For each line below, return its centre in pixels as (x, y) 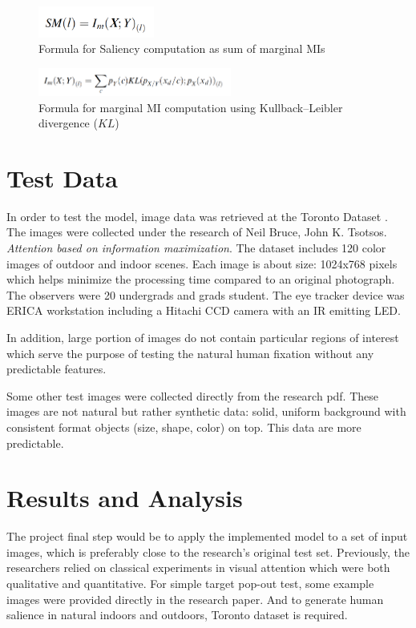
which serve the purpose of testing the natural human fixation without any (190, 353)
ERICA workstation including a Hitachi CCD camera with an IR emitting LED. (204, 310)
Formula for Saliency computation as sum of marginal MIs (182, 48)
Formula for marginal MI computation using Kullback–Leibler (191, 107)
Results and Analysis (125, 498)
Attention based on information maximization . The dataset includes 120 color (196, 248)
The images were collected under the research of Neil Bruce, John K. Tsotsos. (197, 232)
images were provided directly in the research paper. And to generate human (195, 599)
